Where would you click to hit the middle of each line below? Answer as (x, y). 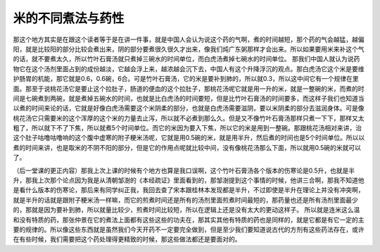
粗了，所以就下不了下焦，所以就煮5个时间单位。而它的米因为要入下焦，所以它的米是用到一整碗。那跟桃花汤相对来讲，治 (188, 128)
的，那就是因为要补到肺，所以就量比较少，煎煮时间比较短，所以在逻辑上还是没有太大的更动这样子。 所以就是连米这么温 (186, 210)
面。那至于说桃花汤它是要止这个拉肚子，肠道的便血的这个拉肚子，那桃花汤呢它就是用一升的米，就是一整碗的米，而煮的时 (189, 89)
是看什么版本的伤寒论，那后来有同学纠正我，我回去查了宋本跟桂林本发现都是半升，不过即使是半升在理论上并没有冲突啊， (189, 190)
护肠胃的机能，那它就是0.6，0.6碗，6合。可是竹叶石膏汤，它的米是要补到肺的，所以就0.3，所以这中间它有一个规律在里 (186, 79)
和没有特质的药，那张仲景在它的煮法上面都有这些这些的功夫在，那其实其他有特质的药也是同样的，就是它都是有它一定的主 (189, 220)
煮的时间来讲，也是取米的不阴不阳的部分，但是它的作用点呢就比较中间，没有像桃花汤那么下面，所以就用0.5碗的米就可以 (187, 147)
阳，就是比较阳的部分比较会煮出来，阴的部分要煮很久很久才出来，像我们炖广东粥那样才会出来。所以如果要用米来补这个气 (189, 49)
